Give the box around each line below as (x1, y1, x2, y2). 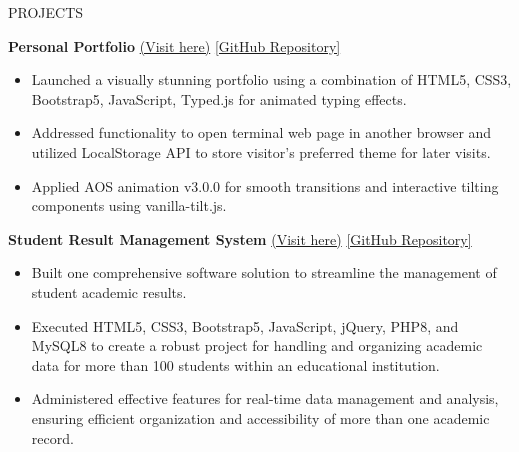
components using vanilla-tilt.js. (31, 195, 227, 216)
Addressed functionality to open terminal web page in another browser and (31, 122, 492, 143)
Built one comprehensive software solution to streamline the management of (31, 262, 497, 283)
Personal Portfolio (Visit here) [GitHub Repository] (8, 35, 341, 56)
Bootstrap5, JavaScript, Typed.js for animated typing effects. (31, 88, 407, 109)
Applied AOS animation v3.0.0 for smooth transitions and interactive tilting (31, 175, 499, 196)
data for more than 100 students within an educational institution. (31, 354, 440, 375)
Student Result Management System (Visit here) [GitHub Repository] (8, 228, 472, 249)
